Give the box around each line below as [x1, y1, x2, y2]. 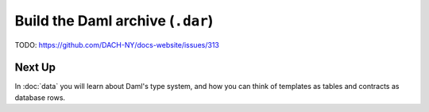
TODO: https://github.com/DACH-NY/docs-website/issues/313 [14, 40, 220, 49]
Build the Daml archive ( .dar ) [14, 12, 214, 29]
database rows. [14, 92, 66, 102]
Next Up [14, 60, 56, 75]
